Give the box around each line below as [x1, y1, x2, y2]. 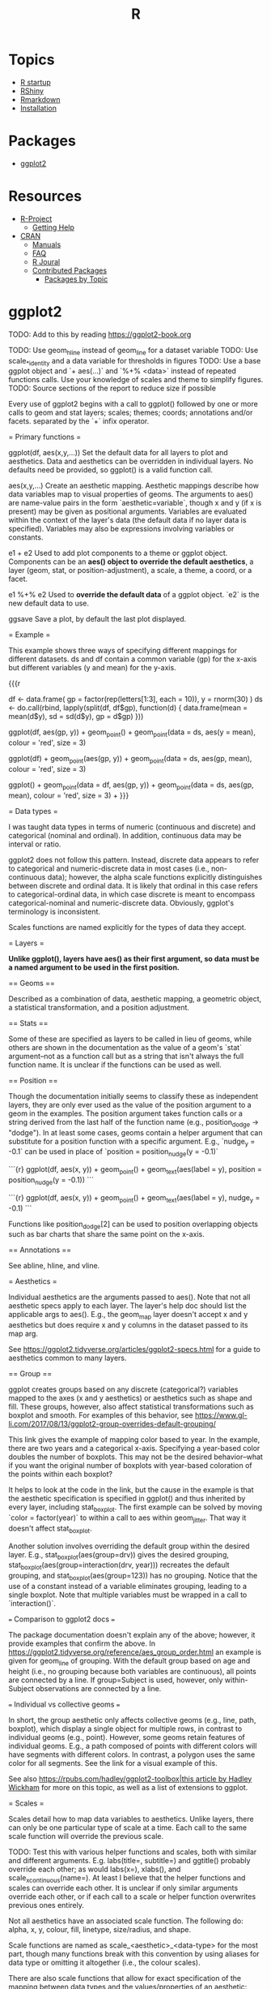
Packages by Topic [44, 273, 108, 284]
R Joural [32, 256, 61, 266]
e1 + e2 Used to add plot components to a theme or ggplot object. [8, 549, 228, 558]
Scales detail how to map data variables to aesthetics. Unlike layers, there [8, 1814, 254, 1823]
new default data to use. [8, 598, 90, 609]
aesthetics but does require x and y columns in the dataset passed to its [8, 1320, 248, 1330]
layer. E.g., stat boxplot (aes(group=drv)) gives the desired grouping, [8, 1549, 229, 1561]
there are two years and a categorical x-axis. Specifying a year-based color [8, 1444, 260, 1453]
